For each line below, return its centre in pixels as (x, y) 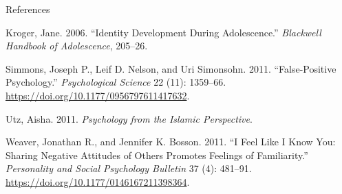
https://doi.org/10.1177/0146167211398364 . (98, 181)
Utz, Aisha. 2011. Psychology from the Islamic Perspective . (129, 118)
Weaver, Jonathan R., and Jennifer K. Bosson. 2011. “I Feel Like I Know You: (171, 142)
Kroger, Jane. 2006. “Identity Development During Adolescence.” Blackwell (163, 32)
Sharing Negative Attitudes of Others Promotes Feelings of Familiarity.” (157, 155)
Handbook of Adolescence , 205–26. (77, 46)
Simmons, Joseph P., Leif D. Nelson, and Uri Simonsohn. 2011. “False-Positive (171, 68)
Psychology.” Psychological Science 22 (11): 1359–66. (116, 82)
